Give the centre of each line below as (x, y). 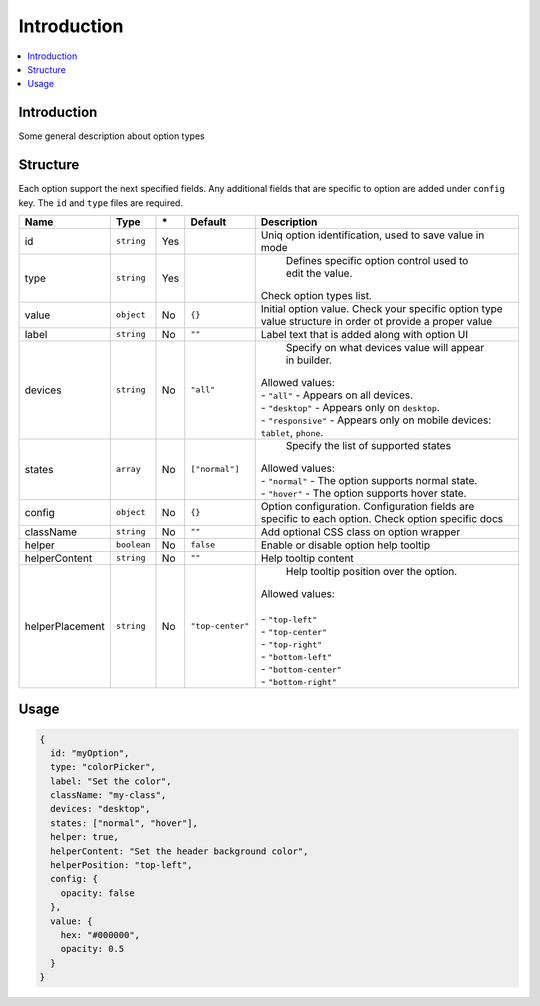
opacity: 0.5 (92, 949)
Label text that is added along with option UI (364, 334)
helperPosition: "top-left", (122, 865)
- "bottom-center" (301, 668)
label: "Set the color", (111, 781)
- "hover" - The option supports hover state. (363, 493)
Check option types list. (316, 295)
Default (208, 222)
